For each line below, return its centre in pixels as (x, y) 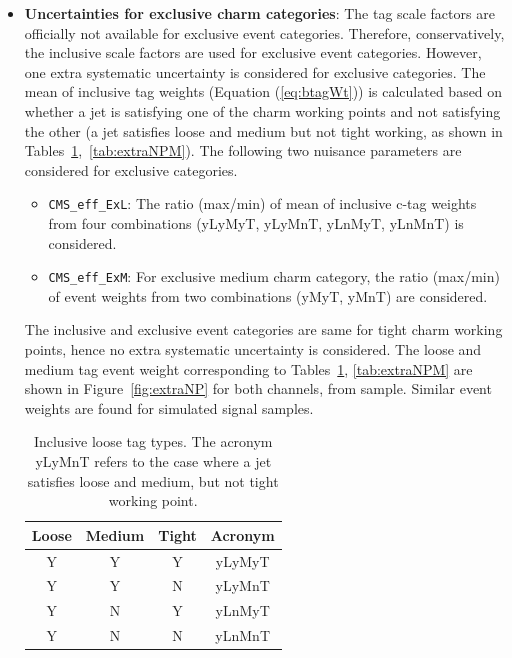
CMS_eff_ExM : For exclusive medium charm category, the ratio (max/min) (274, 276)
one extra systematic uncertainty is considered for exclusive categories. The (255, 71)
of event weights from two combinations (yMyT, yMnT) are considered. (268, 295)
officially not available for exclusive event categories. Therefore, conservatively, (264, 32)
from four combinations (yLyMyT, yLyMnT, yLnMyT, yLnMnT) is (256, 223)
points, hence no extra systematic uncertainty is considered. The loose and (253, 349)
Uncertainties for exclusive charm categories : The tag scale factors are (259, 13)
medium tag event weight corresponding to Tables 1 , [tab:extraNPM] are (248, 368)
